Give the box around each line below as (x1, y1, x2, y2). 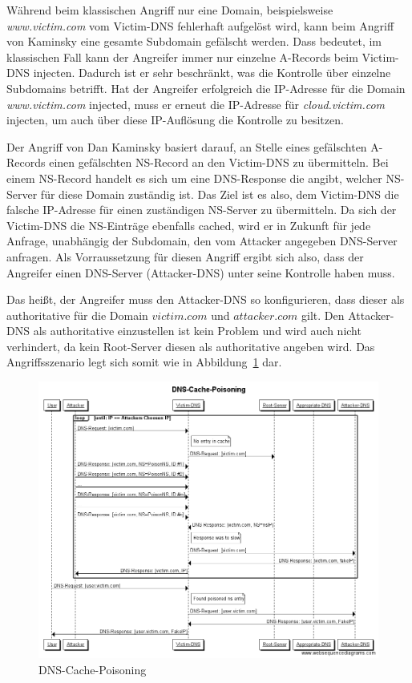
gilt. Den (301, 306, 345, 323)
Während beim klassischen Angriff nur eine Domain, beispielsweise (6, 2, 333, 18)
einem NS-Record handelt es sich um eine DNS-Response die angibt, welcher (6, 169, 382, 186)
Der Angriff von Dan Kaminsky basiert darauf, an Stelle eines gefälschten (6, 138, 367, 155)
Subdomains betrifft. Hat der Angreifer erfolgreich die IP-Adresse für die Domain (6, 79, 406, 96)
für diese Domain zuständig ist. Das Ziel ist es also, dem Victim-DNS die (40, 185, 399, 202)
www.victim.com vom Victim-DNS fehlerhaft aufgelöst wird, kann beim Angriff (6, 17, 394, 34)
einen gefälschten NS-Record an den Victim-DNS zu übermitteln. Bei (49, 154, 389, 171)
